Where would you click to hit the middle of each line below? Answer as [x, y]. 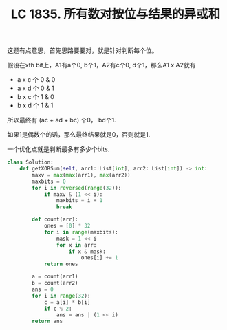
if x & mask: [87, 252]
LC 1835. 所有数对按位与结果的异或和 [116, 14]
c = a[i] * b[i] [67, 302]
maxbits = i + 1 [79, 201]
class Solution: [30, 162]
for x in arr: [76, 245]
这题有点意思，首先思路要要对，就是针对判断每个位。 [83, 51]
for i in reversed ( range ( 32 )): [77, 188]
